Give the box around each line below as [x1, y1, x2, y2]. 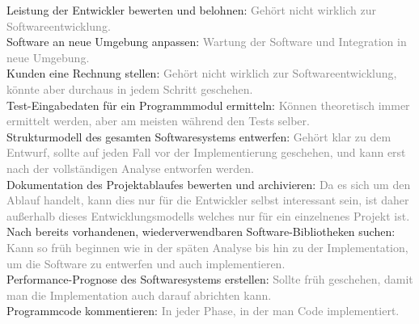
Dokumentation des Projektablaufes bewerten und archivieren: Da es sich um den [6, 175, 411, 192]
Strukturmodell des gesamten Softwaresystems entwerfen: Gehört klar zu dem [6, 128, 391, 145]
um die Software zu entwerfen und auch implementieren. [6, 255, 286, 271]
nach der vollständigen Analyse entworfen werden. [6, 159, 254, 176]
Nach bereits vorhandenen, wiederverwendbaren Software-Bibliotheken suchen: [6, 223, 396, 240]
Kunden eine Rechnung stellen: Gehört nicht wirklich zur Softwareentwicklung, [6, 65, 397, 82]
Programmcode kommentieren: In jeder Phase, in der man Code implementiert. [6, 302, 400, 319]
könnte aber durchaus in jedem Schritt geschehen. [6, 80, 253, 97]
